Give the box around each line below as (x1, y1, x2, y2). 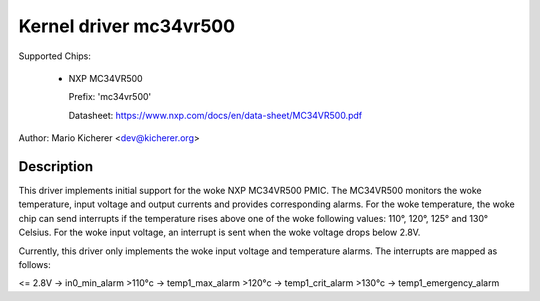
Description (18, 158, 94, 175)
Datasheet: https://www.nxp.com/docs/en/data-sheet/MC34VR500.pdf (68, 109, 363, 121)
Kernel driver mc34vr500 (18, 15, 235, 37)
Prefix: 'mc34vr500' (68, 91, 152, 103)
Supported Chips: (18, 50, 92, 62)
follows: (18, 258, 51, 270)
